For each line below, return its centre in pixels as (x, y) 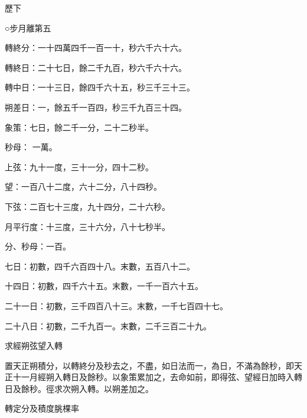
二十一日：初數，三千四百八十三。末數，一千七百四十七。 (116, 305)
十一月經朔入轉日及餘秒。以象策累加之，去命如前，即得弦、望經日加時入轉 (157, 377)
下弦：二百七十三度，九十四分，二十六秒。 (87, 206)
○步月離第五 (28, 27)
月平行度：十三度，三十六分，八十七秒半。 (87, 226)
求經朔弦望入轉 (34, 346)
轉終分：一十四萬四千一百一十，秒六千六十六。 (96, 48)
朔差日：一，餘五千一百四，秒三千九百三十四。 (96, 107)
